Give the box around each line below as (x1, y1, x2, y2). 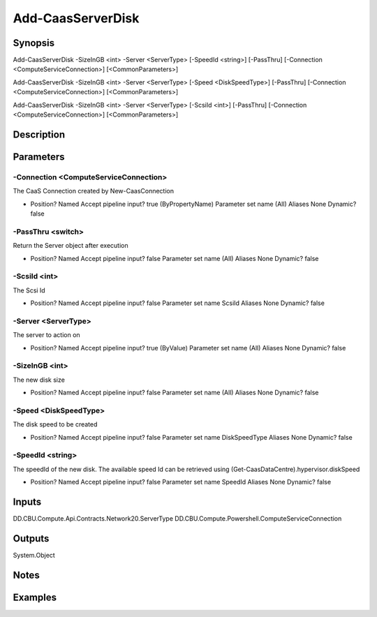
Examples (13, 591, 57, 603)
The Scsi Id (13, 286, 45, 295)
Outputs (13, 533, 50, 544)
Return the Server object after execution (13, 241, 128, 250)
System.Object (13, 551, 55, 559)
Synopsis (13, 37, 55, 49)
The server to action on (13, 331, 80, 339)
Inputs (13, 496, 42, 507)
